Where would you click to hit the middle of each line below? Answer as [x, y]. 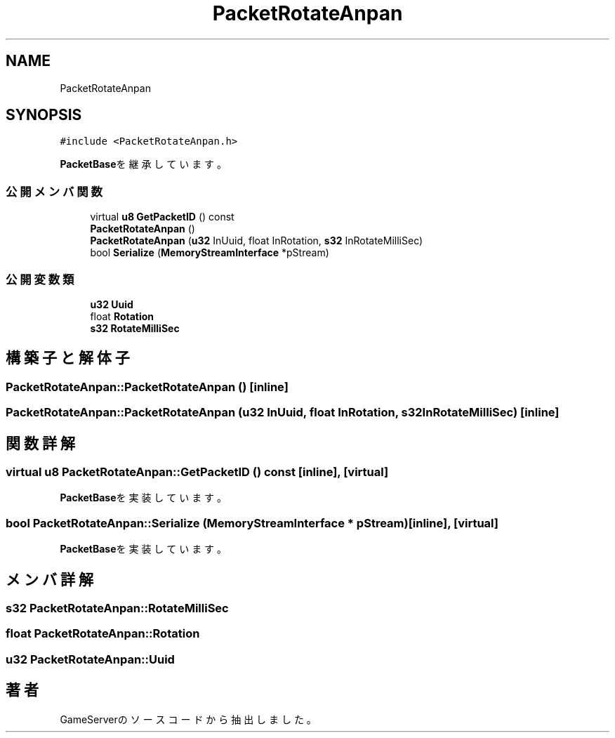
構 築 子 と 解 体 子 [68, 358]
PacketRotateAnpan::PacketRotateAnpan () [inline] [147, 387]
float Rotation [122, 316]
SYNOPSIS [44, 115]
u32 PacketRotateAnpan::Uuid [90, 659]
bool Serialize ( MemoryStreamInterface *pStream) [210, 253]
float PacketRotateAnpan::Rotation [103, 634]
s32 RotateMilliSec [135, 328]
